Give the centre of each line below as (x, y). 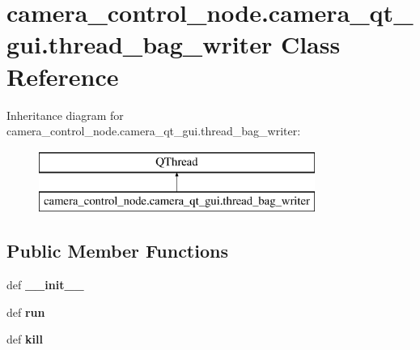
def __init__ (45, 285)
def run (26, 312)
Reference (63, 76)
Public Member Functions (117, 251)
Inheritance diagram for (65, 115)
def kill (25, 339)
